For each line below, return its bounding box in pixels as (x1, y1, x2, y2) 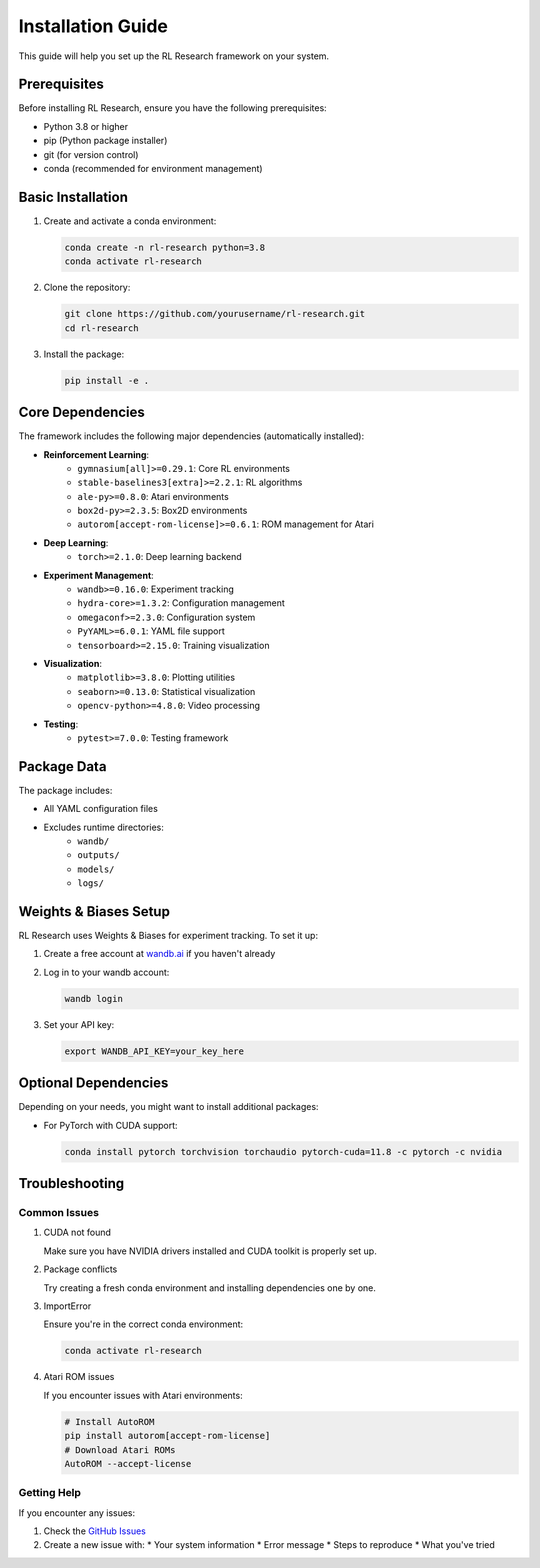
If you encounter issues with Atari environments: (43, 1389, 244, 1401)
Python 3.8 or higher (43, 120, 129, 132)
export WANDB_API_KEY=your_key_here (64, 1045, 245, 1057)
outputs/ (77, 850, 120, 861)
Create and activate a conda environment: (43, 215, 217, 227)
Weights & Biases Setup (18, 903, 170, 920)
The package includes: (18, 784, 113, 796)
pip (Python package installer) (43, 135, 168, 147)
